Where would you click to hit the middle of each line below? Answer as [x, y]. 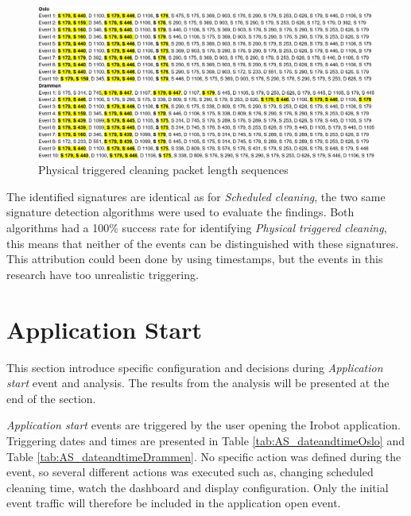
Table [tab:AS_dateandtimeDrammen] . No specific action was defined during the [204, 456]
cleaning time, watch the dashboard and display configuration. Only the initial [198, 487]
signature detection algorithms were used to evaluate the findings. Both [180, 212]
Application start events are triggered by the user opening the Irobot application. [204, 425]
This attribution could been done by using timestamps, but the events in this [195, 259]
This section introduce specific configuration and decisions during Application [195, 367]
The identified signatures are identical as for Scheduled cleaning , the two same [196, 196]
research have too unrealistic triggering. [103, 274]
